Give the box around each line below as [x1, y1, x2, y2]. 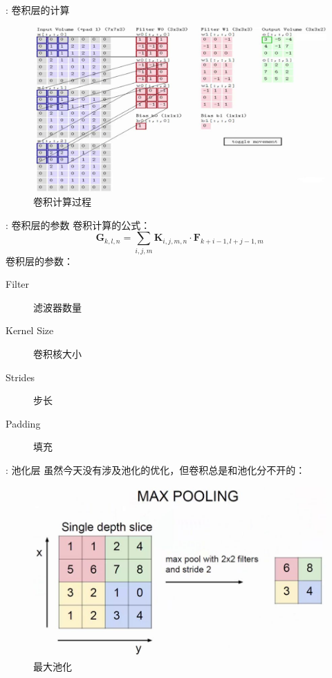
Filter [6, 277, 30, 291]
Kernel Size [6, 323, 54, 338]
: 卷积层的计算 [6, 3, 70, 17]
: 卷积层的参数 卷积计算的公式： [6, 217, 151, 232]
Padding [6, 416, 41, 430]
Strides [6, 369, 35, 384]
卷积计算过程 [33, 194, 91, 209]
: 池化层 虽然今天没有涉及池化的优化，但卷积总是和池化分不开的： [6, 462, 306, 477]
